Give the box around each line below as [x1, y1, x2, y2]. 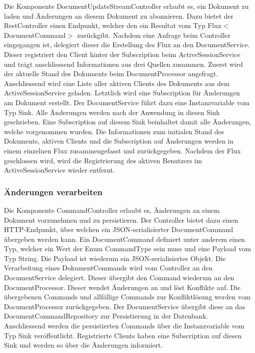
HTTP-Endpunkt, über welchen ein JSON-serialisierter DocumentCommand [4, 224, 233, 235]
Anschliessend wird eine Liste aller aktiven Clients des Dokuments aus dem [4, 78, 230, 88]
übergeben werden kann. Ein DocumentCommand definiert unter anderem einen [4, 234, 245, 244]
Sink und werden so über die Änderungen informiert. [4, 340, 163, 350]
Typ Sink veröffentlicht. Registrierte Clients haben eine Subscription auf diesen [4, 330, 242, 340]
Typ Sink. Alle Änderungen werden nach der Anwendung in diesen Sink [4, 107, 220, 117]
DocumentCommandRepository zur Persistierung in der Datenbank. [4, 311, 208, 321]
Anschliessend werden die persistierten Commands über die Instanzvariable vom [4, 321, 245, 331]
